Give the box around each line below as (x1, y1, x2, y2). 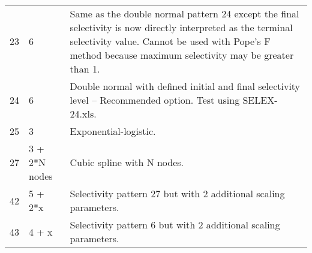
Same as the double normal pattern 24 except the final (70, 7, 299, 20)
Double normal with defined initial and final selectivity (70, 79, 301, 93)
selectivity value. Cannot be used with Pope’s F (70, 34, 271, 48)
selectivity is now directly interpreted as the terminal (70, 20, 293, 34)
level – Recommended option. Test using (70, 93, 240, 107)
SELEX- (242, 93, 278, 107)
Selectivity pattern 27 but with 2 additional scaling (70, 186, 285, 200)
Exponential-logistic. (70, 124, 156, 138)
